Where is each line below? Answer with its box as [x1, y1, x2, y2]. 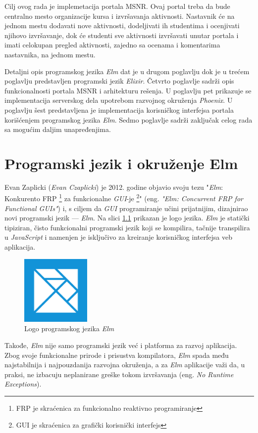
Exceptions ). [4, 379, 42, 389]
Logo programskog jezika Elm [24, 323, 114, 334]
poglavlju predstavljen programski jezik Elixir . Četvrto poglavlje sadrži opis [4, 76, 234, 86]
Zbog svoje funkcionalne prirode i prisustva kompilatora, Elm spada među [4, 349, 229, 360]
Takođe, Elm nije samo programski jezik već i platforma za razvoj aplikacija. [4, 340, 237, 350]
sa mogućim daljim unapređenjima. [4, 124, 111, 134]
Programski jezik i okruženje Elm [4, 153, 238, 173]
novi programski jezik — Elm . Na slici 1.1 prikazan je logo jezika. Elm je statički [4, 213, 250, 223]
